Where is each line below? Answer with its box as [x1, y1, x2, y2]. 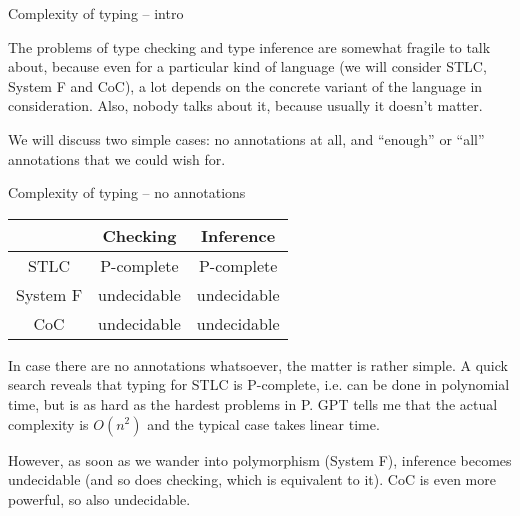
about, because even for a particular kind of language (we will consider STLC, [8, 56, 487, 77]
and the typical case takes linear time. [147, 413, 380, 434]
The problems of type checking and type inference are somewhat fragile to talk [8, 36, 491, 57]
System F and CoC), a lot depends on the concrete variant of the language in [8, 75, 483, 96]
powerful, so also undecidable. [8, 488, 191, 509]
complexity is [8, 413, 89, 434]
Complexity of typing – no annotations [8, 182, 246, 203]
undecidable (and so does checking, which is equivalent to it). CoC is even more [8, 469, 496, 490]
